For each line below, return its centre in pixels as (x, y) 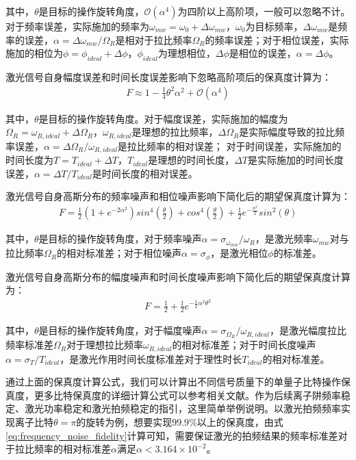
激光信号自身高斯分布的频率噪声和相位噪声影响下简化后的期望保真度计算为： (178, 196)
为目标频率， (274, 26)
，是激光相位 (239, 253)
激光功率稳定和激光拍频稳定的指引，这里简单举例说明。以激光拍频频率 (182, 408)
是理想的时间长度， (191, 160)
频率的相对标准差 (72, 449)
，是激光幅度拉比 (308, 330)
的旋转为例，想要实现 (124, 422)
